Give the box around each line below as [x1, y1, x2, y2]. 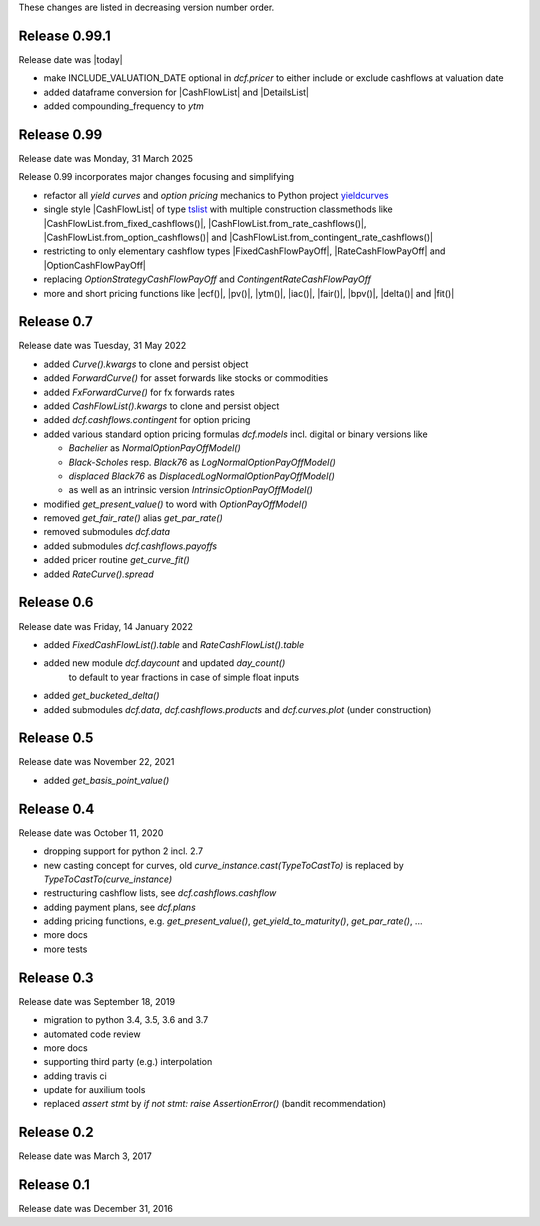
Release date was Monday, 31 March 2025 [18, 152, 194, 164]
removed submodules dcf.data [43, 526, 170, 538]
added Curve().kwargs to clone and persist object [43, 358, 249, 370]
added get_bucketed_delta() [43, 690, 160, 702]
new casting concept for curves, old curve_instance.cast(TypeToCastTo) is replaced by [43, 859, 404, 871]
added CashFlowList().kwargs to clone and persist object [43, 400, 280, 412]
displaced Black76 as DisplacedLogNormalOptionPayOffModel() [68, 470, 335, 482]
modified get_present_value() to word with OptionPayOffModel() [43, 498, 308, 510]
